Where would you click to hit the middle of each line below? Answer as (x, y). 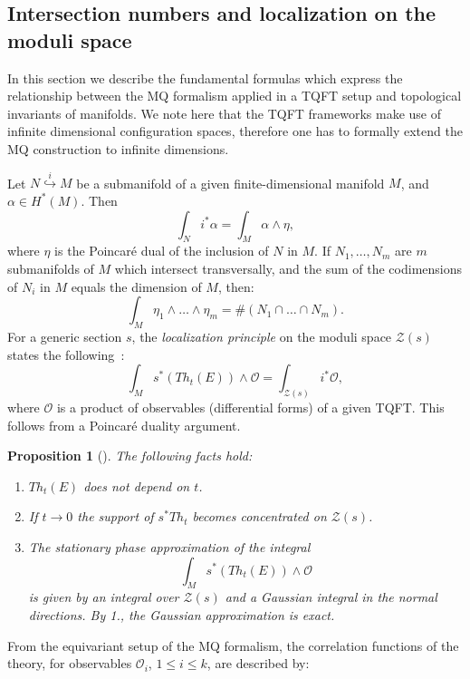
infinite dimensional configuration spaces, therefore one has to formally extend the (235, 131)
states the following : (66, 354)
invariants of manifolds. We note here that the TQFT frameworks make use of (224, 113)
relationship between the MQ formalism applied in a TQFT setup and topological (235, 96)
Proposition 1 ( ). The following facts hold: (130, 456)
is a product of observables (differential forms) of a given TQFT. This (250, 407)
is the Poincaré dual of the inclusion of (162, 251)
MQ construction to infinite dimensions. (118, 148)
